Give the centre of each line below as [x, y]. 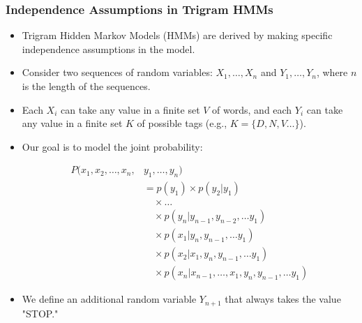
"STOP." [40, 313]
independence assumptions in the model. [108, 48]
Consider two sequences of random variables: [117, 72]
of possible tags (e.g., [182, 123]
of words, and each [252, 109]
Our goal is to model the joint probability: [112, 146]
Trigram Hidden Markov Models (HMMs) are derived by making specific [177, 35]
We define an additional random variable [109, 299]
